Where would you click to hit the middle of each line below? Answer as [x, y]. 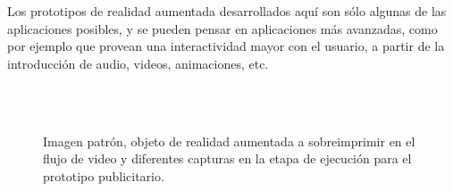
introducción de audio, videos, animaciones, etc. [138, 63]
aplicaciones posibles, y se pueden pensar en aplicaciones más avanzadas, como [222, 28]
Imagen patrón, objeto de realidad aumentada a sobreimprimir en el [229, 141]
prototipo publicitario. [104, 175]
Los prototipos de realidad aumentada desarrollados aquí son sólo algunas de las [227, 11]
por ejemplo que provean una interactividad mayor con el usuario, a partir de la [226, 46]
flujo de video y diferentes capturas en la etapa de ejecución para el [227, 158]
